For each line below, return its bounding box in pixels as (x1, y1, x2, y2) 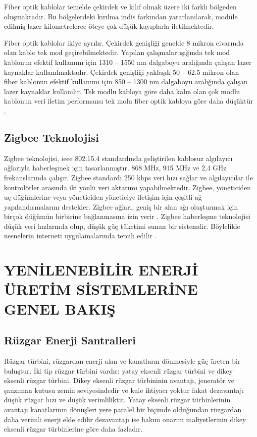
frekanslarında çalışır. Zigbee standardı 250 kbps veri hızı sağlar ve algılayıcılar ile (4, 172, 253, 182)
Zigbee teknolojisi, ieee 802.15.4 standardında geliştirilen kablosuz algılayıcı (4, 153, 233, 163)
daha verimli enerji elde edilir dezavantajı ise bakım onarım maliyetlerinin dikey (4, 414, 246, 424)
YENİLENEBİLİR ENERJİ (4, 260, 198, 280)
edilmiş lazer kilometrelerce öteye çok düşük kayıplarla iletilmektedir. (4, 21, 214, 31)
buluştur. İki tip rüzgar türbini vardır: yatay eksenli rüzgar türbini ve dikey (4, 365, 233, 376)
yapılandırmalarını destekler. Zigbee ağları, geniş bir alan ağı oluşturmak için (4, 201, 238, 212)
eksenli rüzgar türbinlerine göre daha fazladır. (4, 424, 143, 434)
